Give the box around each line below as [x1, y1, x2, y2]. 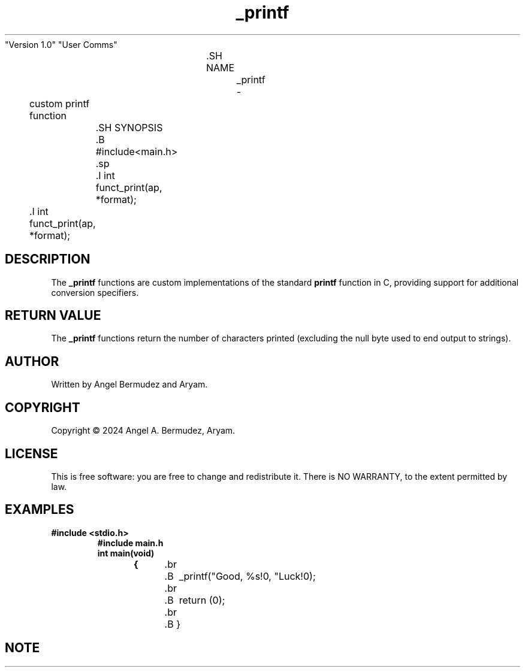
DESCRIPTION [5, 252, 90, 267]
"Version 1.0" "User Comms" [5, 39, 117, 50]
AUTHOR [5, 353, 59, 369]
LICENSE [5, 446, 58, 461]
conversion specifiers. [51, 287, 139, 298]
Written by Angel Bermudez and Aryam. [51, 379, 208, 390]
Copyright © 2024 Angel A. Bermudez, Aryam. [51, 425, 236, 436]
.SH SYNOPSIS [95, 121, 163, 134]
